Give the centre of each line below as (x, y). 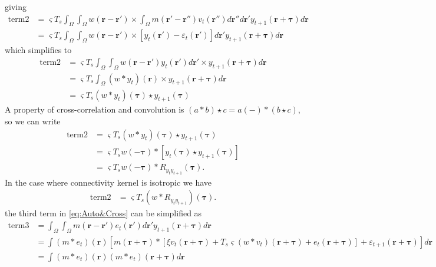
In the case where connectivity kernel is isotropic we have (108, 182)
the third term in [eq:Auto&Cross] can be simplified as (103, 213)
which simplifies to (38, 50)
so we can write (33, 121)
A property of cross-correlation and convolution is (95, 109)
